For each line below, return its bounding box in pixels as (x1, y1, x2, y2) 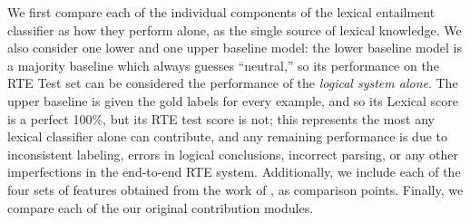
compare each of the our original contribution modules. (7, 198, 314, 217)
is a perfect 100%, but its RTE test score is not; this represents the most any (7, 109, 435, 128)
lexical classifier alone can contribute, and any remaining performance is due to (7, 127, 447, 146)
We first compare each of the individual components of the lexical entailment (7, 3, 436, 21)
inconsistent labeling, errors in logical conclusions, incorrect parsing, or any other (7, 144, 459, 163)
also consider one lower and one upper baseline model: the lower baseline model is (7, 38, 463, 57)
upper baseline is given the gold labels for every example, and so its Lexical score (7, 91, 458, 110)
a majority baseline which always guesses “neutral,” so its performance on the (7, 55, 439, 74)
